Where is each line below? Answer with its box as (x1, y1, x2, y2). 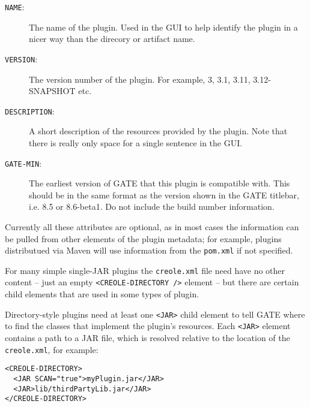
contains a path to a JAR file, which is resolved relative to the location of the (5, 331, 290, 344)
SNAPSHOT (29, 85, 76, 97)
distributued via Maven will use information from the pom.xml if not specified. (5, 244, 293, 257)
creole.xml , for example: (5, 343, 99, 355)
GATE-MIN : (5, 156, 42, 169)
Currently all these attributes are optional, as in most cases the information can (5, 220, 299, 233)
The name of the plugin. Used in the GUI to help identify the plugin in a (29, 20, 298, 33)
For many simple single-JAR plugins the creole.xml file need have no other (5, 264, 285, 276)
